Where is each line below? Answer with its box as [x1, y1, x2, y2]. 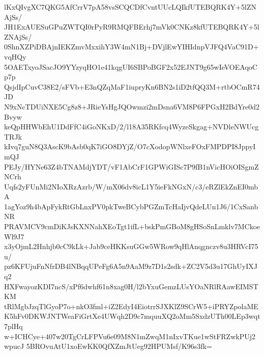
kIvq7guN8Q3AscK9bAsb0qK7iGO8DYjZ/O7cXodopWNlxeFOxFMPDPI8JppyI [4, 141, 256, 152]
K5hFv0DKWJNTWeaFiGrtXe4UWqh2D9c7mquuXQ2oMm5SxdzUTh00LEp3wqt [4, 311, 260, 321]
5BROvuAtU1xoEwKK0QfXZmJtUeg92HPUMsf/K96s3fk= [26, 341, 212, 351]
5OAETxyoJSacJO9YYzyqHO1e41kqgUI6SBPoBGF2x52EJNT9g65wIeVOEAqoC [4, 61, 257, 72]
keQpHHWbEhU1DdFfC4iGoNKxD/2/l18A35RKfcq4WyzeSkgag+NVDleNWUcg [4, 121, 259, 132]
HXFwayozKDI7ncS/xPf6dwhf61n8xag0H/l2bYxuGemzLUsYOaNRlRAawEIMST [4, 281, 258, 291]
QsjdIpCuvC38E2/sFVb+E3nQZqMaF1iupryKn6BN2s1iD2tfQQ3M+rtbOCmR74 [4, 81, 260, 92]
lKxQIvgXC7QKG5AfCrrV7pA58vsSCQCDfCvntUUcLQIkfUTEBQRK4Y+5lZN [4, 2, 256, 12]
